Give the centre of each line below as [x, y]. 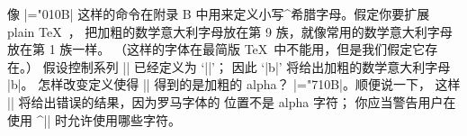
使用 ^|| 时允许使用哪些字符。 [94, 119]
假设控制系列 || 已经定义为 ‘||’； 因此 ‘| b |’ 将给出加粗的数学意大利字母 [247, 66]
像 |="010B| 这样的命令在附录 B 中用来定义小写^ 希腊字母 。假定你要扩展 [219, 14]
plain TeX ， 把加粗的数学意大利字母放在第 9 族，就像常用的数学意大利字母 [230, 31]
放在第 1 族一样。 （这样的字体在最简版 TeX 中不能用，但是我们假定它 [216, 49]
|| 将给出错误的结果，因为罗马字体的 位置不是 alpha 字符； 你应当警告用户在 [232, 101]
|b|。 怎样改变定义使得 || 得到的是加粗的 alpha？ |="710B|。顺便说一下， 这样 [234, 84]
